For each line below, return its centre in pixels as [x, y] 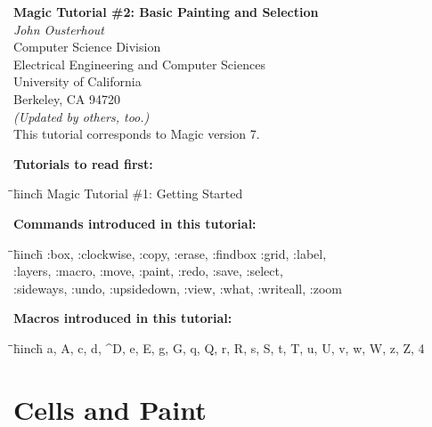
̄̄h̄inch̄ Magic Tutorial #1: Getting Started [128, 193]
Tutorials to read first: [83, 163]
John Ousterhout [59, 29]
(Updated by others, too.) [82, 116]
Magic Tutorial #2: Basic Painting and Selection [166, 12]
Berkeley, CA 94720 [67, 98]
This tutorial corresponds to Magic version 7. [137, 134]
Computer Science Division [87, 47]
